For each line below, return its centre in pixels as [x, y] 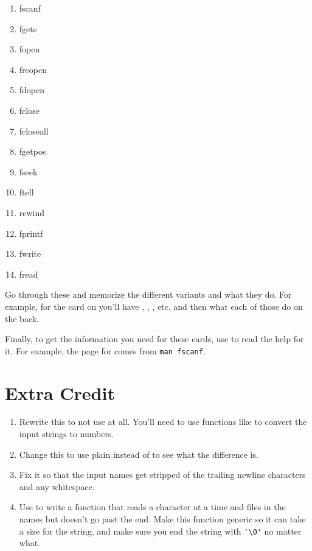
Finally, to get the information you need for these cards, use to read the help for [154, 339]
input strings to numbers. [67, 434]
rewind [32, 212]
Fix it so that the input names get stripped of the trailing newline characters [162, 475]
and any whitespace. [57, 486]
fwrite [30, 254]
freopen [33, 69]
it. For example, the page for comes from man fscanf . [105, 350]
